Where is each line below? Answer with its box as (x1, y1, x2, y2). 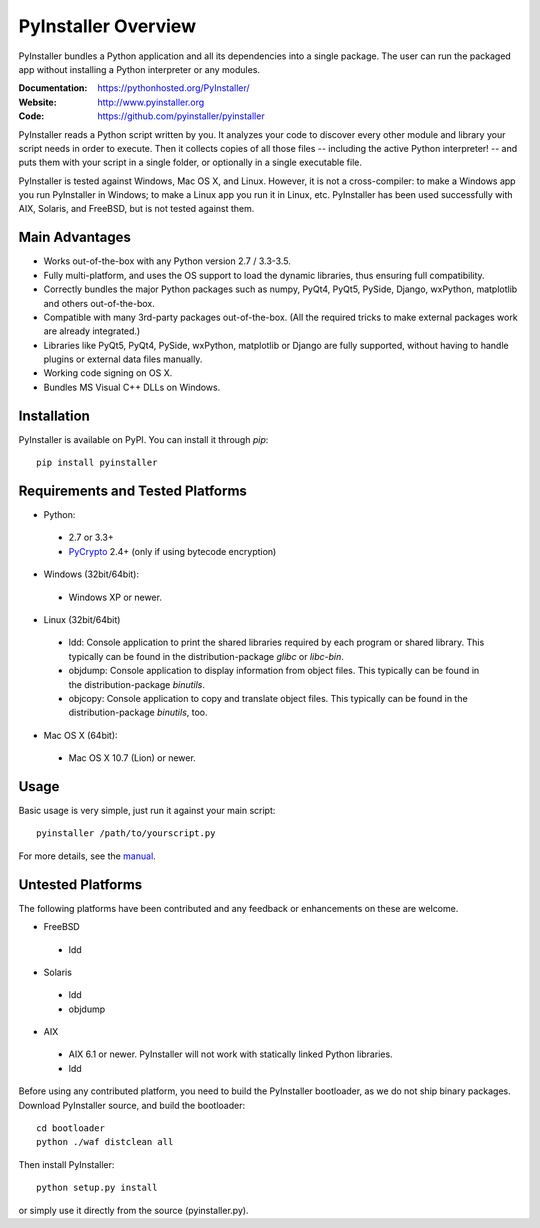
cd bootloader (36, 1123, 105, 1134)
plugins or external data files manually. (43, 353, 203, 365)
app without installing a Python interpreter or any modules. (18, 63, 260, 75)
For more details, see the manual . (18, 850, 157, 862)
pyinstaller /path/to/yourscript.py (36, 828, 216, 839)
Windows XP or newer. (68, 591, 162, 603)
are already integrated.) (43, 325, 141, 337)
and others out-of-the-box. (43, 297, 155, 309)
